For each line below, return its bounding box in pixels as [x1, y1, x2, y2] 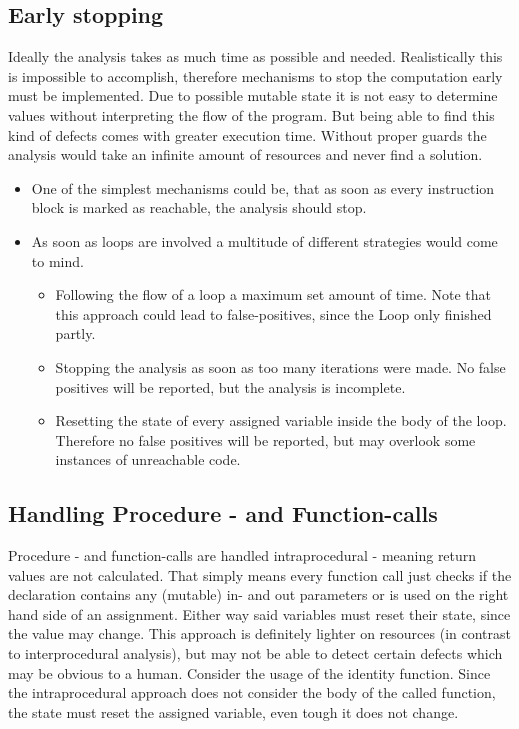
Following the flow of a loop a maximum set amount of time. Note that [55, 284, 492, 305]
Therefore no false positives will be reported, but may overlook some [55, 429, 476, 450]
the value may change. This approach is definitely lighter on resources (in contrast [8, 623, 512, 644]
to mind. [31, 250, 84, 271]
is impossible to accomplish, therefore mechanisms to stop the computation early [8, 65, 503, 86]
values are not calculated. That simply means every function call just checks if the [8, 564, 512, 585]
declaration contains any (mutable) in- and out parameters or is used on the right [8, 584, 509, 605]
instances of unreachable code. [55, 449, 241, 470]
